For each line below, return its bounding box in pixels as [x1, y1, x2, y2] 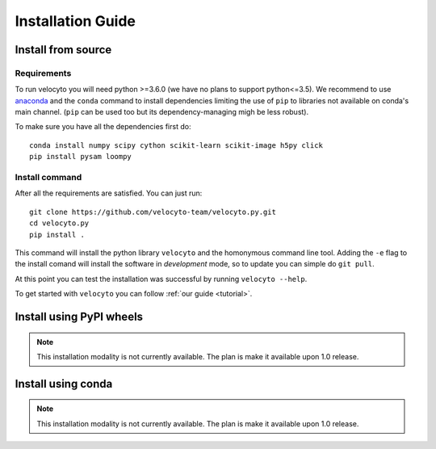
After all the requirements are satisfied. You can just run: [15, 188, 203, 198]
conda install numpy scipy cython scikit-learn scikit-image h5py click [29, 141, 323, 149]
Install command [15, 172, 82, 183]
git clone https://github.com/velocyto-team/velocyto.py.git [29, 207, 276, 216]
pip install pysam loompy [29, 152, 132, 162]
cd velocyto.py [29, 219, 90, 228]
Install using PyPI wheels [15, 309, 144, 323]
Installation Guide [15, 12, 136, 30]
